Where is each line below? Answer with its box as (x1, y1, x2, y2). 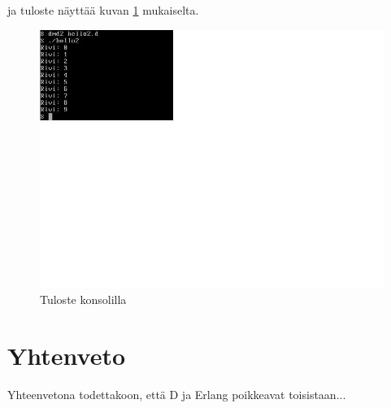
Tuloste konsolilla (40, 291, 127, 308)
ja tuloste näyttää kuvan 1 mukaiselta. (7, 2, 199, 18)
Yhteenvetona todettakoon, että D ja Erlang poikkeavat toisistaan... (7, 385, 346, 402)
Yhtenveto (7, 338, 126, 371)
